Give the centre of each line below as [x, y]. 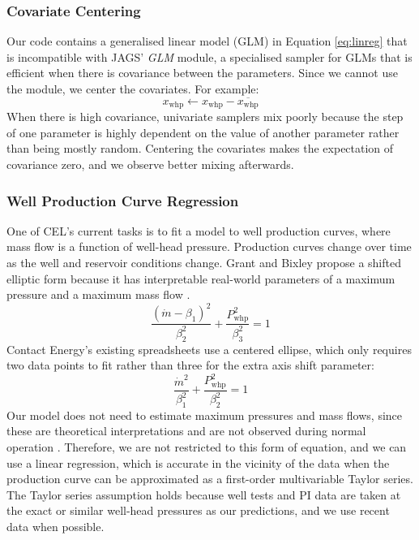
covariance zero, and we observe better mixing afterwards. [150, 164]
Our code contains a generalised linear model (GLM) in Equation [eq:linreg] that [207, 41]
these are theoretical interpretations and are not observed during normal [186, 431]
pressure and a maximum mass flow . [98, 294]
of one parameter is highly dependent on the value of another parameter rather [203, 132]
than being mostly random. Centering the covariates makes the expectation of [200, 148]
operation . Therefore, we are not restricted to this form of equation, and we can [207, 447]
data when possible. [56, 526]
